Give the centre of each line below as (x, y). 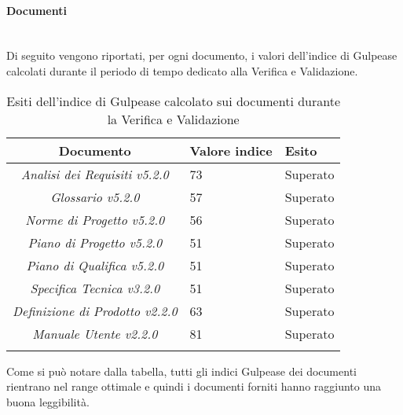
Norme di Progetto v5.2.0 (95, 219)
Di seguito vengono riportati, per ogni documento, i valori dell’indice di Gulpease (202, 55)
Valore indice (231, 150)
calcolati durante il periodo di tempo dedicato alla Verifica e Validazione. (182, 70)
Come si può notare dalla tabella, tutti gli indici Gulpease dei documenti (181, 371)
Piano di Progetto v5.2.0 (95, 242)
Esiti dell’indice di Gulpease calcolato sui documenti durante (174, 101)
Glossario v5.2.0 (95, 196)
